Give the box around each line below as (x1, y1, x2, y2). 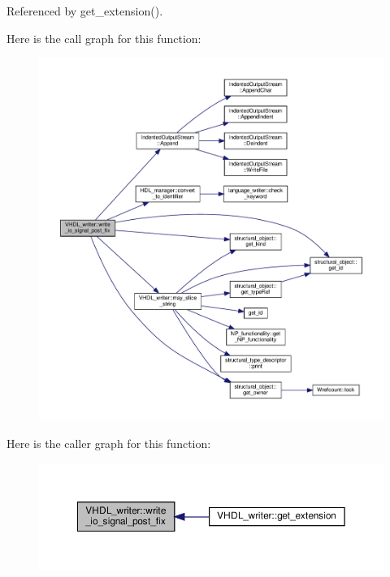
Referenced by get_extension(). (6, 2, 163, 19)
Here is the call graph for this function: (6, 29, 201, 46)
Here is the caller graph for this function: (6, 434, 211, 451)
